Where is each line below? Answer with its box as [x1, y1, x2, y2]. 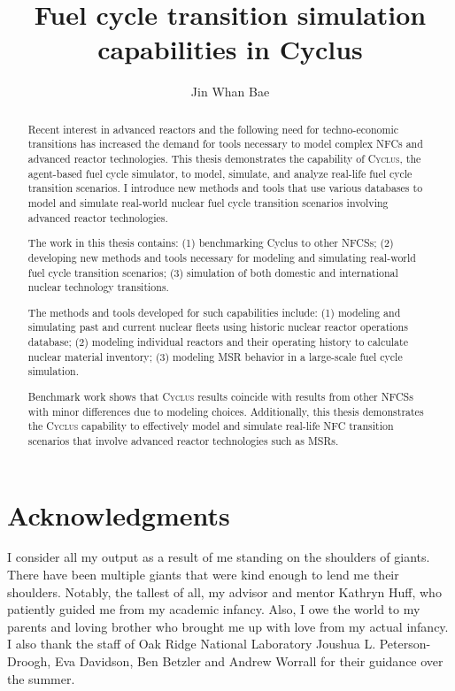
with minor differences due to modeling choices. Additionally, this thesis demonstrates [27, 403, 424, 418]
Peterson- [379, 634, 431, 653]
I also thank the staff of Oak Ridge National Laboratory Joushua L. [7, 634, 376, 653]
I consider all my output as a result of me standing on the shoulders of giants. [7, 548, 430, 566]
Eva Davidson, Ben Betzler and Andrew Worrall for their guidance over [54, 652, 443, 670]
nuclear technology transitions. [27, 280, 169, 295]
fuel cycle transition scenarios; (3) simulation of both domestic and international [27, 265, 398, 280]
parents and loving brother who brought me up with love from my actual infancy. [7, 617, 449, 635]
